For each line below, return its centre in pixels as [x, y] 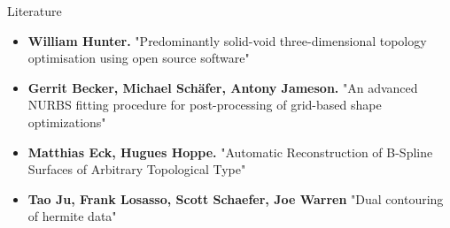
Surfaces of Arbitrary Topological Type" [137, 169]
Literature [35, 11]
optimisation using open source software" [139, 58]
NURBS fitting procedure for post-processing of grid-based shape [205, 105]
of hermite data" [72, 216]
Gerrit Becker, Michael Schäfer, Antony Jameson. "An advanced [223, 87]
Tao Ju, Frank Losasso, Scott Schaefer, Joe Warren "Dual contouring [236, 198]
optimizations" [67, 122]
